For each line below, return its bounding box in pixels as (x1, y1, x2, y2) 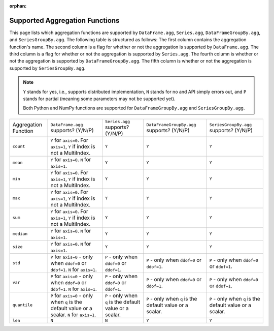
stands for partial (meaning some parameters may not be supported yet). (23, 96, 176, 102)
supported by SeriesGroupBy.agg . (9, 65, 86, 71)
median (12, 231, 28, 236)
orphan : (9, 3, 27, 9)
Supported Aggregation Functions (9, 16, 120, 25)
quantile (12, 303, 33, 308)
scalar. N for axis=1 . (50, 311, 96, 318)
